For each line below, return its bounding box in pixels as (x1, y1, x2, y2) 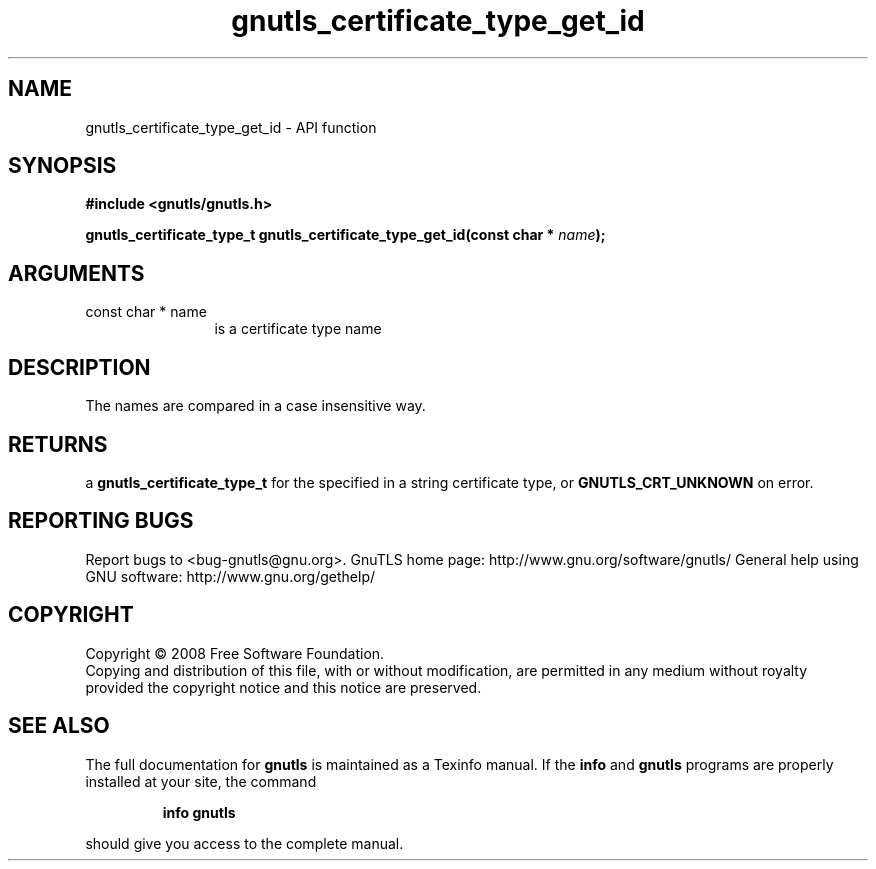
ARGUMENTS (8, 260, 145, 286)
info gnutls (162, 803, 236, 821)
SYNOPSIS (8, 153, 117, 179)
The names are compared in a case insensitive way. (85, 397, 426, 415)
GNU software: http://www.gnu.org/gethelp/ (85, 567, 376, 585)
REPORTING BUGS (8, 508, 194, 534)
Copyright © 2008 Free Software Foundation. (85, 644, 385, 662)
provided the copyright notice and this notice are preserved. (85, 678, 482, 696)
